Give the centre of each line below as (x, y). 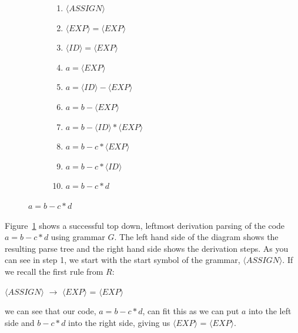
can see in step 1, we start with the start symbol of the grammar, (123, 260)
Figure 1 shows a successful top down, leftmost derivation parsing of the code (145, 225)
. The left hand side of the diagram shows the (196, 237)
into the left (270, 311)
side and (20, 322)
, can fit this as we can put (191, 311)
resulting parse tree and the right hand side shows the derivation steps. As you (147, 248)
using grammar (78, 237)
